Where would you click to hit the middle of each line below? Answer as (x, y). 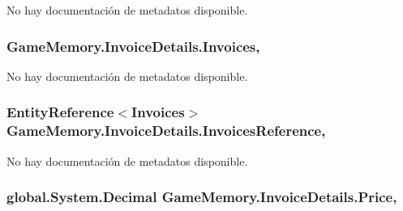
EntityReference (60, 112)
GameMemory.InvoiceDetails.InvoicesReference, (166, 131)
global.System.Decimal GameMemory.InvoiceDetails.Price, (202, 197)
